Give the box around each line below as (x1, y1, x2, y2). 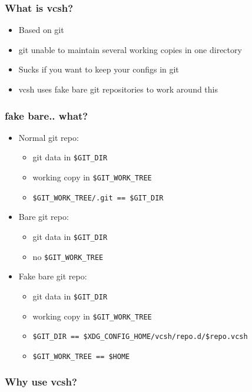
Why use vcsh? (5, 374, 77, 389)
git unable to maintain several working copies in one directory (18, 43, 242, 55)
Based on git (18, 24, 64, 36)
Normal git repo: (18, 131, 79, 143)
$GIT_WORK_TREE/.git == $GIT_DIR (32, 193, 164, 202)
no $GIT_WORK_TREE (32, 250, 104, 262)
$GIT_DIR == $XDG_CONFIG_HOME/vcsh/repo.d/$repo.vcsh (32, 332, 248, 341)
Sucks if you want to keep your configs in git (18, 63, 179, 75)
